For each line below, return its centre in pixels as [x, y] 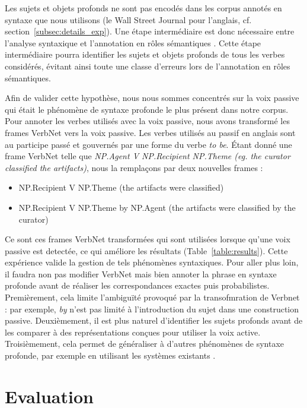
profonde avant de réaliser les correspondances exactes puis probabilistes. [137, 285]
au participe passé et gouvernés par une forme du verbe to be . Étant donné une [148, 144]
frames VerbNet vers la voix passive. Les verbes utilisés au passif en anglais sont [150, 132]
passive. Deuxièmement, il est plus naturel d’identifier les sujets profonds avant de [154, 320]
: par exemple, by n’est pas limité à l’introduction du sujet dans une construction [152, 309]
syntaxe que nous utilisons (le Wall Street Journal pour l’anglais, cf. [128, 19]
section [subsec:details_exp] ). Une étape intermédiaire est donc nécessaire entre [150, 31]
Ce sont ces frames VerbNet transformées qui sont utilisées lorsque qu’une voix [148, 239]
